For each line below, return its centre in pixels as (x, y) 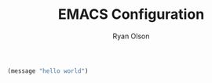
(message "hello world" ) (48, 71)
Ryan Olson (131, 36)
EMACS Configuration (131, 14)
